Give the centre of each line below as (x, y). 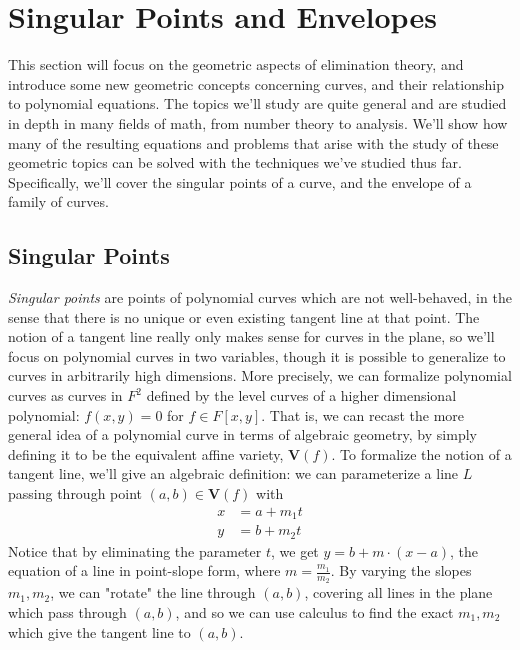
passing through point (75, 493)
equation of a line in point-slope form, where (144, 570)
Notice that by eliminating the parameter (135, 550)
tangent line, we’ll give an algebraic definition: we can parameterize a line (233, 473)
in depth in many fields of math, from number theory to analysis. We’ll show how (258, 122)
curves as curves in (65, 395)
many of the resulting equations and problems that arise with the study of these (253, 142)
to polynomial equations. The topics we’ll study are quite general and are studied (257, 103)
